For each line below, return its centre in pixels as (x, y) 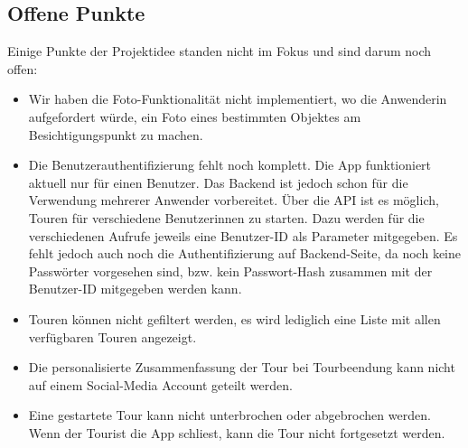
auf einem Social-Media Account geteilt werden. (160, 384)
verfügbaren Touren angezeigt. (112, 336)
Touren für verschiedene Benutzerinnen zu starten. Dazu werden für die (226, 217)
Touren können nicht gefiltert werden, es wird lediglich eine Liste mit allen (234, 318)
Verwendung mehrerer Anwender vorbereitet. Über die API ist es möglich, (234, 200)
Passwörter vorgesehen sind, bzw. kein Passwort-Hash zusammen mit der (230, 271)
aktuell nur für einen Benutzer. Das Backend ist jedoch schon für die (218, 182)
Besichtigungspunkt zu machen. (116, 134)
